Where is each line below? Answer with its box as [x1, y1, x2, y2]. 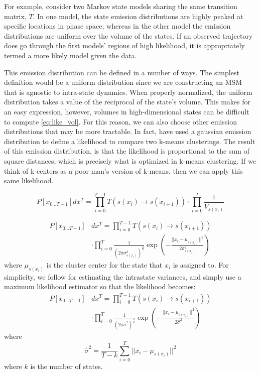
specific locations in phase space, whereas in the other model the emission [4, 21, 231, 31]
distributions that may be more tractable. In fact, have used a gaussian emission [4, 126, 251, 137]
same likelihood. [4, 175, 54, 186]
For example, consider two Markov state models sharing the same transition [4, 1, 237, 11]
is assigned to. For [173, 260, 229, 270]
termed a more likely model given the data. [4, 50, 137, 60]
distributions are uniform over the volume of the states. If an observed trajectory [4, 30, 253, 41]
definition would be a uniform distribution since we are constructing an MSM [4, 77, 242, 87]
